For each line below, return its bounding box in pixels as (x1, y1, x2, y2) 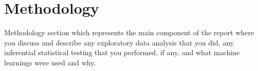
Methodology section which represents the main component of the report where (4, 27, 254, 38)
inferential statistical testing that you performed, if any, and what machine (4, 47, 240, 58)
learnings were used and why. (4, 57, 96, 67)
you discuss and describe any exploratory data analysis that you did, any (4, 37, 234, 48)
